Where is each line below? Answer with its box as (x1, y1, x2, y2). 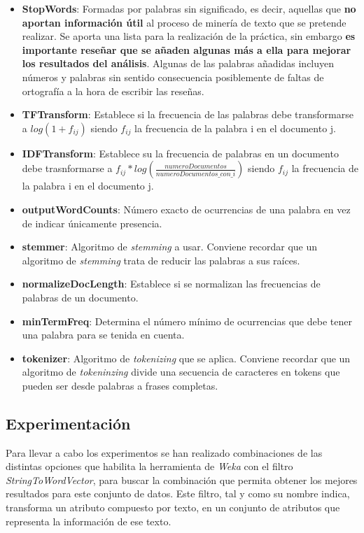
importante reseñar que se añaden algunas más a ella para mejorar (22, 42, 351, 57)
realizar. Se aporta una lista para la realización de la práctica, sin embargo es (22, 29, 356, 43)
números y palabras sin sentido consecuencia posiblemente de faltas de (22, 69, 324, 84)
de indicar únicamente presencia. (22, 215, 162, 230)
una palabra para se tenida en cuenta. (22, 327, 185, 342)
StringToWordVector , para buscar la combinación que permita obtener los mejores (6, 472, 358, 487)
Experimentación (6, 412, 131, 434)
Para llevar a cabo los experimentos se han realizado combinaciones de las (6, 445, 323, 460)
